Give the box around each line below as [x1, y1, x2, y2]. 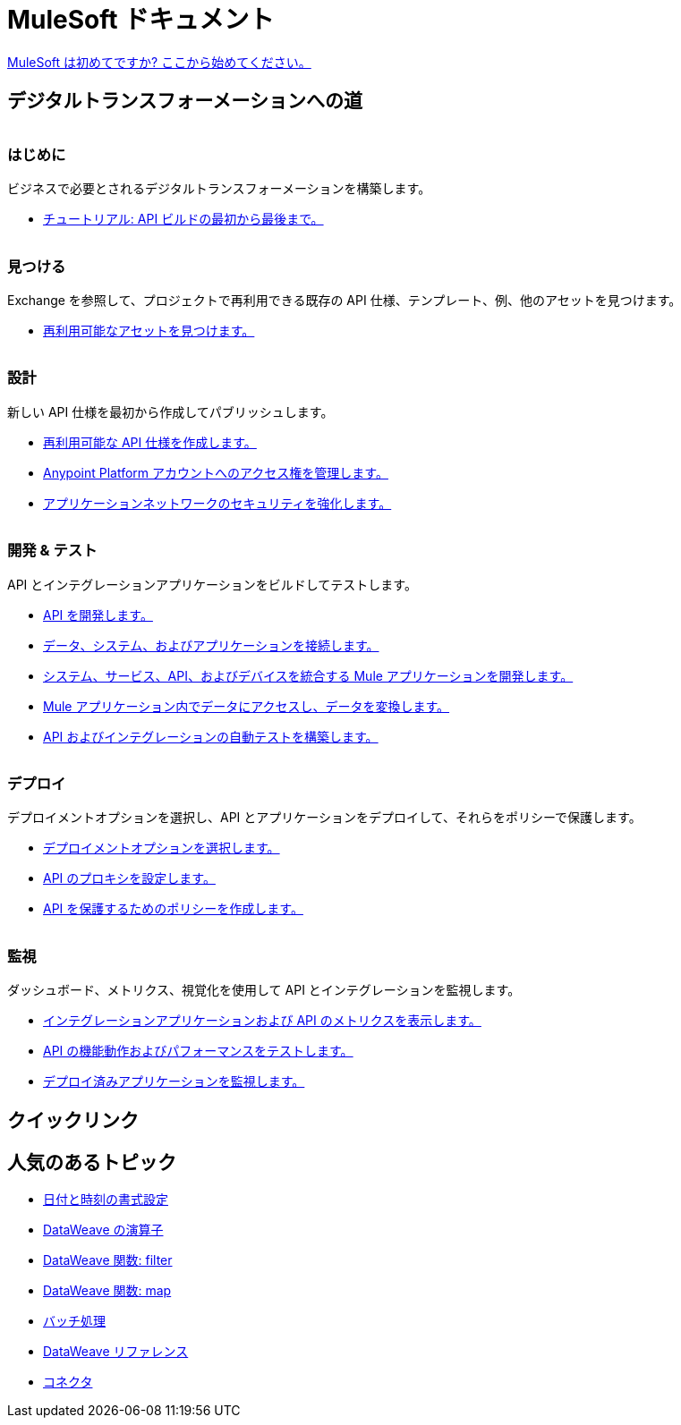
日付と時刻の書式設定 [43, 1192, 168, 1208]
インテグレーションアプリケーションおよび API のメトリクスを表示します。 [43, 1013, 481, 1029]
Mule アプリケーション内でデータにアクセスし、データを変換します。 [43, 698, 450, 714]
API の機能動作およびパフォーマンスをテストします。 [43, 1043, 353, 1059]
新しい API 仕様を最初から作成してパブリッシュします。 [7, 403, 334, 420]
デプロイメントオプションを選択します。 [43, 840, 280, 856]
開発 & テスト [7, 541, 98, 560]
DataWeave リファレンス [43, 1344, 189, 1360]
